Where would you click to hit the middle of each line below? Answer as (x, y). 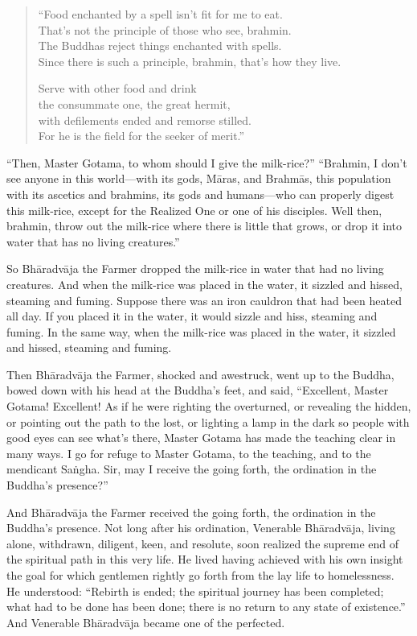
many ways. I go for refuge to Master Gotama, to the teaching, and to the (189, 453)
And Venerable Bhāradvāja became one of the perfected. (146, 622)
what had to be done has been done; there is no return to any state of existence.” (206, 607)
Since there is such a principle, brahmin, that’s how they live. (190, 61)
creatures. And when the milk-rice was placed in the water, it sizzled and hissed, (204, 284)
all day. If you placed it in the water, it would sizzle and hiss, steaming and (192, 316)
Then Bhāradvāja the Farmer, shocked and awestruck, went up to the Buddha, (200, 374)
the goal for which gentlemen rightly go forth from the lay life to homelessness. (200, 575)
